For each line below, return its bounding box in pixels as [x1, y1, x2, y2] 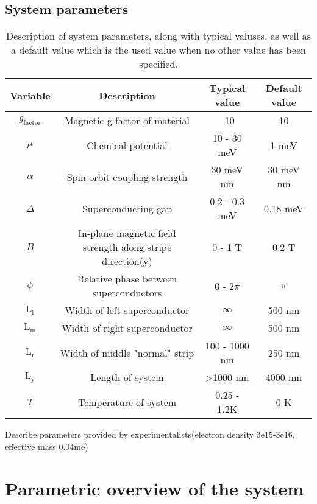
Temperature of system [77, 394, 177, 409]
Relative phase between [77, 271, 177, 286]
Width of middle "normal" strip [60, 345, 194, 360]
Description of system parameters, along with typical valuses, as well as [5, 29, 312, 43]
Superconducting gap [82, 201, 173, 215]
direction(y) [102, 254, 152, 268]
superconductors [92, 285, 162, 300]
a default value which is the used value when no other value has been [11, 43, 306, 57]
